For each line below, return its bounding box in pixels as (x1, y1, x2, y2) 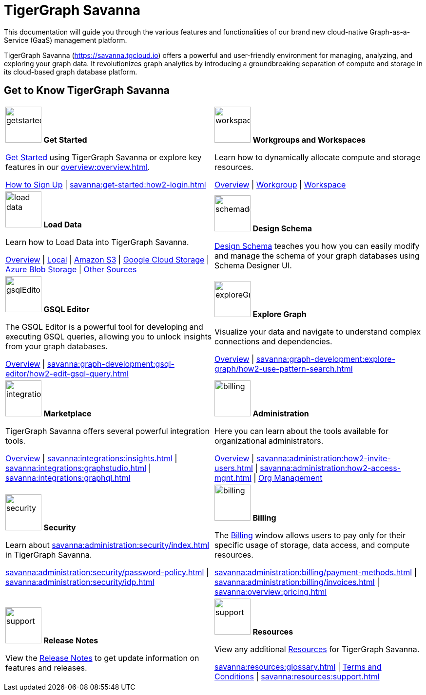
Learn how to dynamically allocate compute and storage (214, 152, 421, 162)
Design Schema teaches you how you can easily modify (214, 241, 420, 251)
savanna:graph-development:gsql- (47, 358, 174, 369)
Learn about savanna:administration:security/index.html (5, 540, 210, 550)
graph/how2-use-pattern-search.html (214, 363, 353, 374)
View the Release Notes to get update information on (5, 653, 199, 663)
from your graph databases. (5, 341, 108, 351)
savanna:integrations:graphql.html (5, 472, 131, 483)
